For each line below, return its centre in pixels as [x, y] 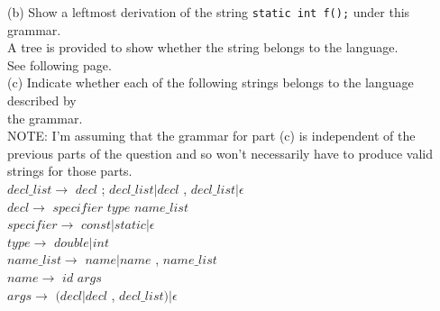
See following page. [60, 64]
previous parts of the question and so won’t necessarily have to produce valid [220, 153]
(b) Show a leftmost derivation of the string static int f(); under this [209, 12]
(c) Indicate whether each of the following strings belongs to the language [211, 82]
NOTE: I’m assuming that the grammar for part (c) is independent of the [211, 136]
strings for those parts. [70, 171]
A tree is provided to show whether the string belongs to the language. [203, 47]
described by [42, 101]
